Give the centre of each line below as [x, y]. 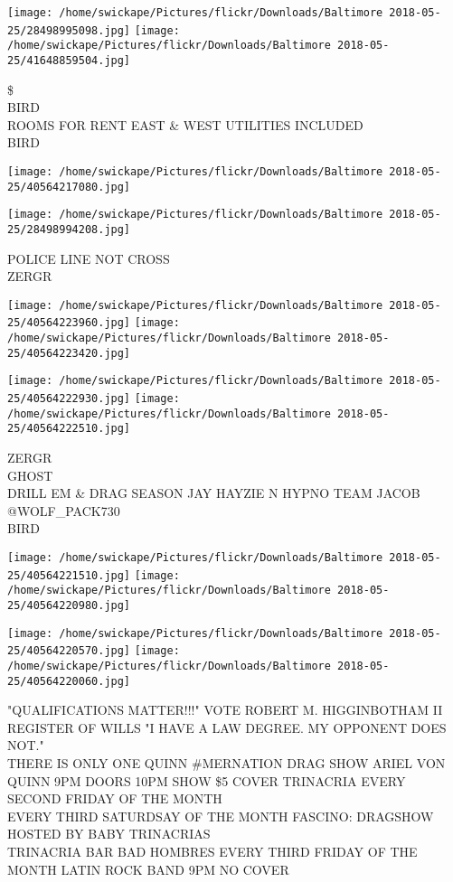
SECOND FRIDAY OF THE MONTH [115, 798]
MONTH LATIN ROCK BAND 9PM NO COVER [148, 869]
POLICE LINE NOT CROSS [89, 258]
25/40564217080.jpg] [69, 187]
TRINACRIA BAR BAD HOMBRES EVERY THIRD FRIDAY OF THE [212, 852]
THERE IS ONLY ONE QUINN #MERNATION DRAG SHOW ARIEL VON [226, 763]
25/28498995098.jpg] [69, 30]
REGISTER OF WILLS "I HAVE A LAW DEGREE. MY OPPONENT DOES [227, 727]
